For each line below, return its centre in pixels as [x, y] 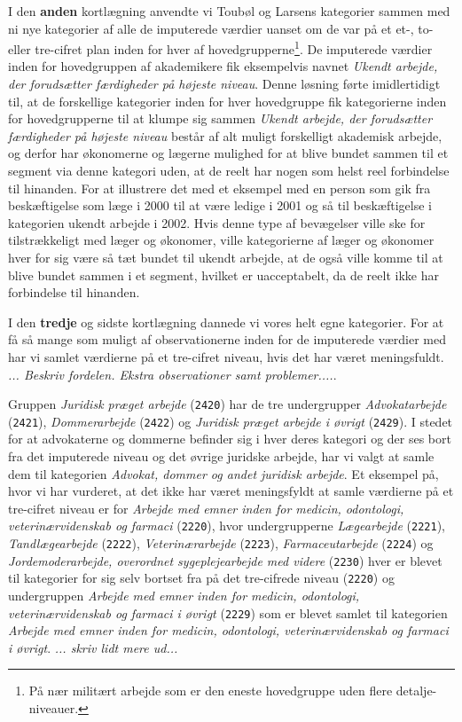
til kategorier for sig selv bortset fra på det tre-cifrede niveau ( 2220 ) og [201, 578]
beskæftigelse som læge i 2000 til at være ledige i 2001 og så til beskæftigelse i [220, 205]
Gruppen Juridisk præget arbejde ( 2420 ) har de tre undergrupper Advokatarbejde [227, 404]
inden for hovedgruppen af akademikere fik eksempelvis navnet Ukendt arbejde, [223, 66]
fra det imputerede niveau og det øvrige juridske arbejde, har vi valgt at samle [221, 456]
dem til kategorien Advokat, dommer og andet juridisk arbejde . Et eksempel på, [223, 473]
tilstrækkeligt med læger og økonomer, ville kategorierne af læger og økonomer [221, 240]
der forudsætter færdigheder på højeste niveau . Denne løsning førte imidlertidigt [224, 84]
